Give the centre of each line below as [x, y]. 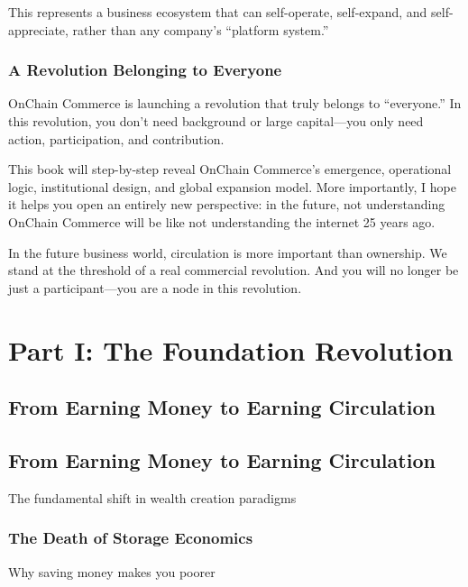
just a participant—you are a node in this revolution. [155, 287]
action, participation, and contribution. [116, 138]
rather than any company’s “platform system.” [201, 29]
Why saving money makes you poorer [112, 571]
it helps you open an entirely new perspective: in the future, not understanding [227, 204]
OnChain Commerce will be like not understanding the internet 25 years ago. [222, 221]
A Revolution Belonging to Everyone [145, 70]
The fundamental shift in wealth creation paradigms [152, 497]
